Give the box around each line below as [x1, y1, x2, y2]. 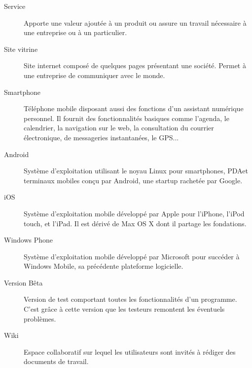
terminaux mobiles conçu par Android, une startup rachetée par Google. [24, 175, 243, 185]
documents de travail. [24, 356, 89, 367]
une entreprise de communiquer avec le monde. [24, 70, 165, 80]
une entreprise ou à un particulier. [24, 27, 127, 38]
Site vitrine [4, 43, 38, 54]
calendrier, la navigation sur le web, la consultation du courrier [24, 123, 214, 133]
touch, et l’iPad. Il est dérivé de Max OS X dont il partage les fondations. [24, 218, 247, 228]
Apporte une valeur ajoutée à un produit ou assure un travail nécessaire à [24, 17, 247, 28]
